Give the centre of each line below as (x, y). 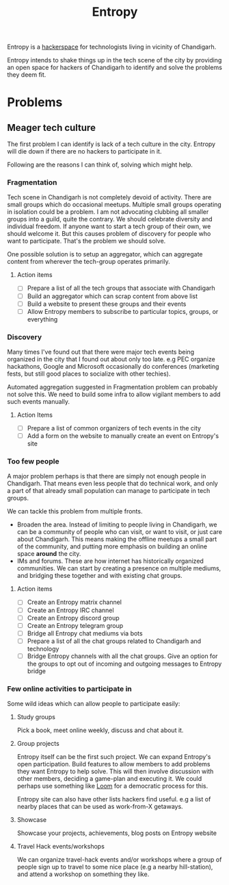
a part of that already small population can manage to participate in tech (109, 491)
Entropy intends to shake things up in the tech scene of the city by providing (114, 60)
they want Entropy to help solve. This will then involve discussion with (115, 771)
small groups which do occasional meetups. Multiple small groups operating (114, 205)
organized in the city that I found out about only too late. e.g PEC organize (111, 359)
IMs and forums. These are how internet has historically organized (110, 561)
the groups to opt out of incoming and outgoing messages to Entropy (124, 664)
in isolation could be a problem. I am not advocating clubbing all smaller (108, 212)
